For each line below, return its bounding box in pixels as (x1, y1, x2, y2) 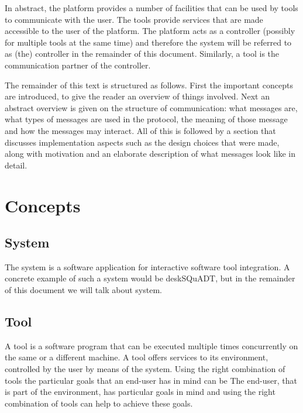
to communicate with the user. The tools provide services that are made (5, 13, 263, 25)
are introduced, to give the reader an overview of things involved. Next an (5, 90, 270, 102)
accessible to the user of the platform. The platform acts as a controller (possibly (5, 25, 295, 37)
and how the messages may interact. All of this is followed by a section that (5, 124, 276, 136)
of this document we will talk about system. (5, 284, 162, 296)
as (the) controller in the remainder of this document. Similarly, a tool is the (5, 47, 280, 60)
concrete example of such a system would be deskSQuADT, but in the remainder (5, 272, 295, 284)
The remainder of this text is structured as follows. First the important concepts (5, 78, 293, 91)
